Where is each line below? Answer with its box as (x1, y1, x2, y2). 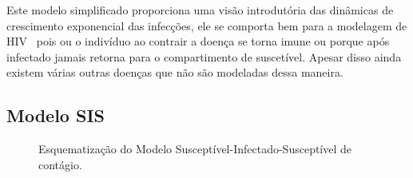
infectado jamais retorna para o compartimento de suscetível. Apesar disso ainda (6, 48, 402, 65)
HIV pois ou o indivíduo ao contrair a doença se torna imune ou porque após (6, 33, 390, 49)
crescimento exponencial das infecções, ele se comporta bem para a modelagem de (6, 17, 407, 34)
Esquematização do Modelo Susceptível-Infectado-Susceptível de (38, 140, 352, 157)
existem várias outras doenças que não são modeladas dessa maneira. (6, 64, 344, 81)
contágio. (38, 156, 82, 172)
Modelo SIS (6, 103, 105, 128)
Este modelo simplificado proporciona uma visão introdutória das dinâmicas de (6, 2, 394, 18)
